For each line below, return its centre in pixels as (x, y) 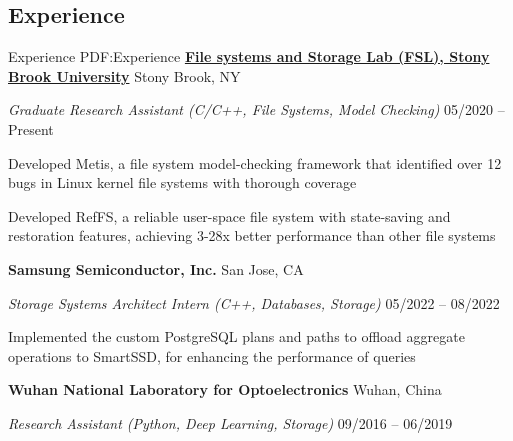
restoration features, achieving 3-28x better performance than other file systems (252, 235)
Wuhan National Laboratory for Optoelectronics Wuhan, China (225, 389)
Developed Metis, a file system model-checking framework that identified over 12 (255, 162)
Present (31, 128)
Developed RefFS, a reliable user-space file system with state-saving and (229, 215)
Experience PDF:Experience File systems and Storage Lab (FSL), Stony (249, 56)
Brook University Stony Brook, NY (124, 75)
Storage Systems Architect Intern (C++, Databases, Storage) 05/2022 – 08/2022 (254, 302)
